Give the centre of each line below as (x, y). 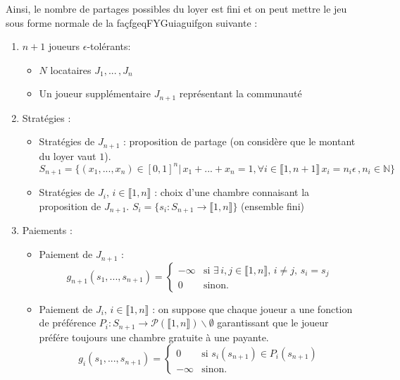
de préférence (68, 323)
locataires (71, 69)
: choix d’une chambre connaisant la (232, 192)
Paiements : (47, 230)
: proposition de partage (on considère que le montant (239, 141)
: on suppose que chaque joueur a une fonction (252, 308)
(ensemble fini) (273, 206)
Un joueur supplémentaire (95, 93)
